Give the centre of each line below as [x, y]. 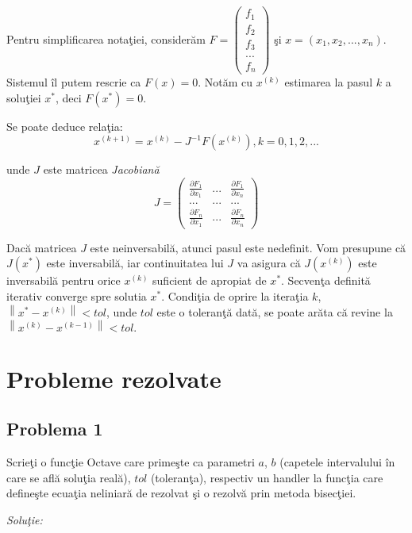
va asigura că [269, 263]
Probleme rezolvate [114, 378]
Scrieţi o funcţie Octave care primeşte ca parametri [131, 462]
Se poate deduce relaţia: [65, 126]
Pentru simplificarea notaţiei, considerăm [106, 38]
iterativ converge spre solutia [77, 296]
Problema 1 [55, 429]
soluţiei [24, 97]
